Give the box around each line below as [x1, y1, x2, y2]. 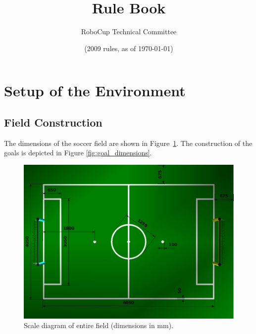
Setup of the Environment [4, 80, 186, 101]
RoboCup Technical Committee [81, 26, 177, 37]
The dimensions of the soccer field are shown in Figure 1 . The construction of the [4, 137, 253, 148]
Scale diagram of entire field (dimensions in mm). [24, 320, 174, 331]
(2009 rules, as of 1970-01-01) [84, 43, 173, 53]
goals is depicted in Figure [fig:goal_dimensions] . [4, 147, 152, 158]
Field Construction [4, 114, 102, 130]
